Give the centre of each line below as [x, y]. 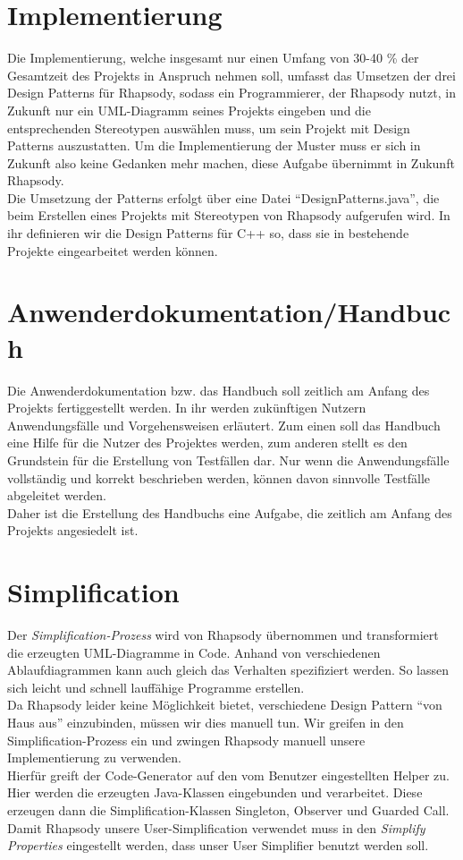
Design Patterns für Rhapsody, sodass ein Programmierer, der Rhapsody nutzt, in [231, 93]
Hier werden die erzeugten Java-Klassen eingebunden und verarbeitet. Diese [215, 792]
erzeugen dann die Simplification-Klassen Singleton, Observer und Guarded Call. [228, 809]
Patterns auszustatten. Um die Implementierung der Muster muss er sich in [214, 145]
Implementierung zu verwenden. [94, 758]
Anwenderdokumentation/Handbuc [229, 312]
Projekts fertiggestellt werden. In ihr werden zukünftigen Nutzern [187, 408]
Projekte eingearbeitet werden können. [113, 250]
